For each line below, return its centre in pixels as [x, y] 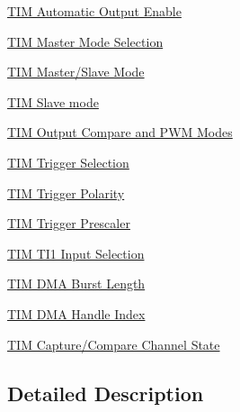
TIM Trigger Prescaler [69, 223]
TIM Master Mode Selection [85, 41]
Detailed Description [106, 393]
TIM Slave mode [53, 101]
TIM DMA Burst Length [76, 284]
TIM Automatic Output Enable [94, 11]
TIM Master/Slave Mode [76, 72]
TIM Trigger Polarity [66, 192]
